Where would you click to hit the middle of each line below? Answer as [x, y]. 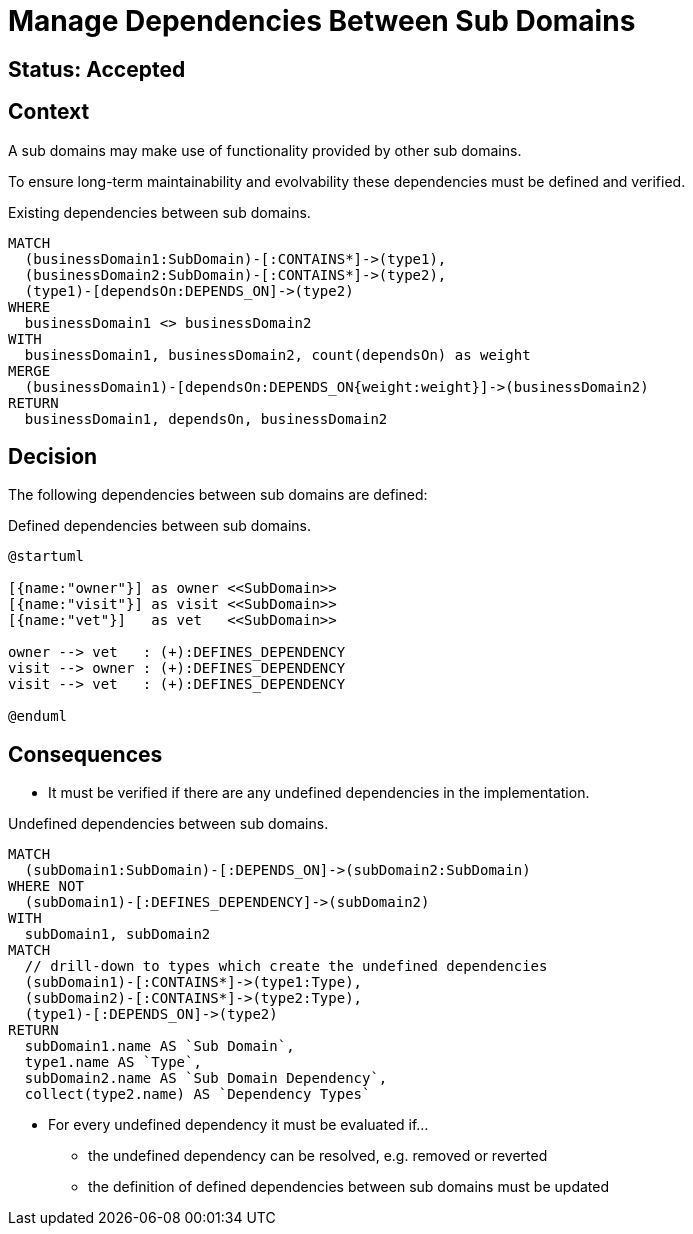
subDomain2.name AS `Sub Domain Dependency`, [206, 1078]
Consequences [85, 754]
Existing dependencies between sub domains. [159, 212]
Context [49, 112]
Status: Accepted [97, 69]
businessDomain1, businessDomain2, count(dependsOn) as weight [277, 354]
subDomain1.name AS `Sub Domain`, [159, 1046]
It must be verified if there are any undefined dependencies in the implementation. [319, 793]
